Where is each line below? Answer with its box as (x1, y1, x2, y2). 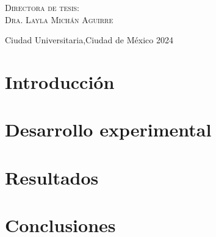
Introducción (5, 69, 115, 94)
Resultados (5, 164, 99, 189)
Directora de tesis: (5, 1, 79, 13)
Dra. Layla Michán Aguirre (5, 13, 113, 26)
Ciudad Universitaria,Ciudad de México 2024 (5, 34, 173, 46)
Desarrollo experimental (5, 117, 212, 142)
